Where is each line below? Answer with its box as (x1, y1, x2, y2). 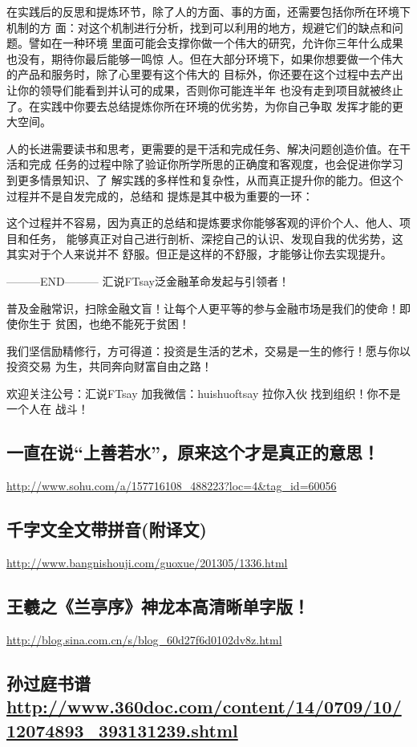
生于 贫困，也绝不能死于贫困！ (28, 315, 190, 332)
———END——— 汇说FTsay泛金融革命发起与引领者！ (6, 272, 289, 289)
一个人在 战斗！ (6, 400, 89, 417)
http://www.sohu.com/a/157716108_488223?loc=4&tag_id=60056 (6, 477, 337, 494)
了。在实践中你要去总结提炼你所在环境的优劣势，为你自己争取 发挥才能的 (6, 97, 392, 114)
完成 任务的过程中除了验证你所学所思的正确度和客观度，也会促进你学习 (28, 156, 403, 173)
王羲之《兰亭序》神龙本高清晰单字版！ (6, 594, 310, 619)
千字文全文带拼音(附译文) (6, 517, 207, 542)
